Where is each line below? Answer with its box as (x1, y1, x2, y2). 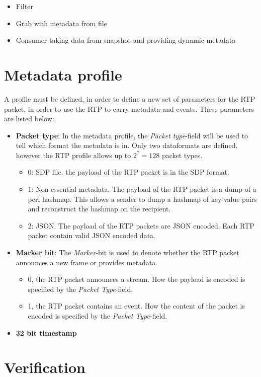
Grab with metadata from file (16, 18, 107, 28)
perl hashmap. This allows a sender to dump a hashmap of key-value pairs (28, 193, 257, 204)
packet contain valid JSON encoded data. (28, 230, 155, 241)
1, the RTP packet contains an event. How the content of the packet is (28, 300, 245, 311)
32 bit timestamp (16, 327, 77, 338)
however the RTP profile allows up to (16, 149, 131, 160)
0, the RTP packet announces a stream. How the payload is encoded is (28, 274, 245, 284)
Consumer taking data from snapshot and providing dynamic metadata (16, 35, 236, 45)
